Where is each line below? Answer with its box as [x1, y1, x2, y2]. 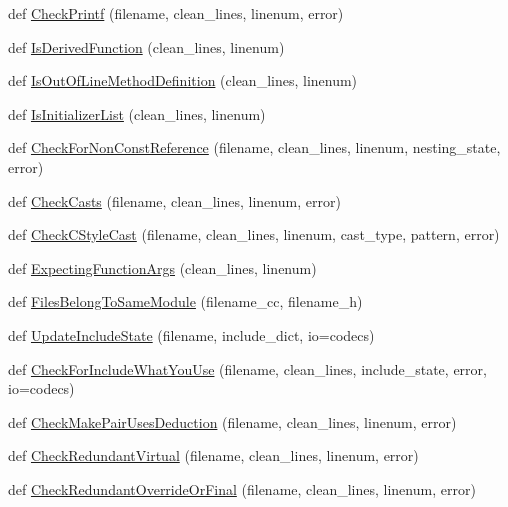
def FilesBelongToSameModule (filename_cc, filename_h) [8, 291, 363, 312]
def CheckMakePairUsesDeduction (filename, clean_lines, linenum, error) [8, 411, 457, 432]
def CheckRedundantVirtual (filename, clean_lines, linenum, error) [8, 445, 419, 466]
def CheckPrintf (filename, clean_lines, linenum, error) [8, 3, 344, 23]
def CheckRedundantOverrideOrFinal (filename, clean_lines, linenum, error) [8, 478, 476, 499]
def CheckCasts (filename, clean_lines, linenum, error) [8, 190, 341, 211]
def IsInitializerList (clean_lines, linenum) [8, 103, 266, 124]
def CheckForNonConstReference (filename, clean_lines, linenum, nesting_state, [8, 137, 501, 158]
